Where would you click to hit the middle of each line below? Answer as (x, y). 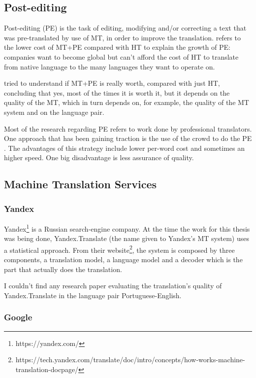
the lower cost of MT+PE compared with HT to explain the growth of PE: (117, 47)
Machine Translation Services (80, 184)
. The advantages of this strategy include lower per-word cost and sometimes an (125, 148)
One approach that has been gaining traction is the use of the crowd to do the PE (128, 138)
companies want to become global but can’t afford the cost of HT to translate (121, 56)
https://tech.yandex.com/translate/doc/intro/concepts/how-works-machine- (130, 360)
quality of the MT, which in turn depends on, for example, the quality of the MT (127, 102)
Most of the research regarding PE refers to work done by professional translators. (128, 128)
